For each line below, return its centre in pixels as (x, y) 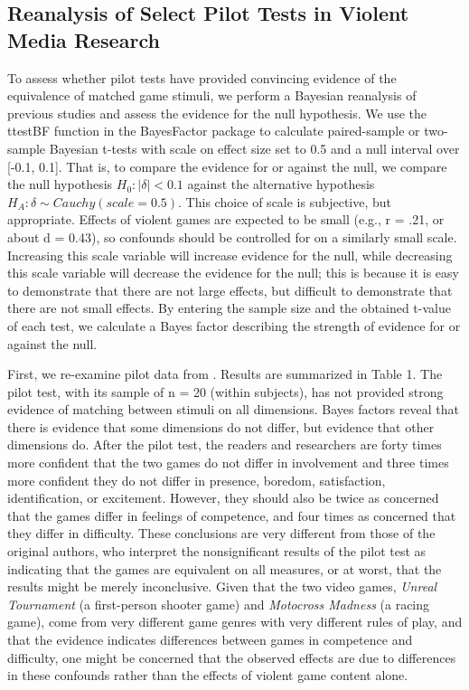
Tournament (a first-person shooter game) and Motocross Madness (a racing (219, 604)
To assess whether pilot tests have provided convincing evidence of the (202, 77)
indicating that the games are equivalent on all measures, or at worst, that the (225, 568)
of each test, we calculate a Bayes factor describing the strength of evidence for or (234, 325)
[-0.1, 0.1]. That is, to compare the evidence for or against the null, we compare (227, 166)
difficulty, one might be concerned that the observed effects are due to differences (232, 657)
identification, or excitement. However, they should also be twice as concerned (223, 498)
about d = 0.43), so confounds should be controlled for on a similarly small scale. (232, 236)
